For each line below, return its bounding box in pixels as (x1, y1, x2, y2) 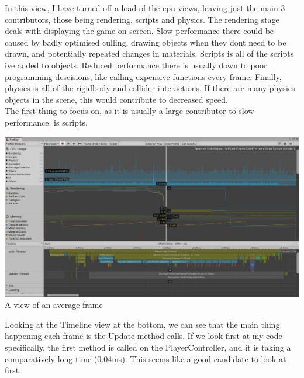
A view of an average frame (5, 299, 103, 311)
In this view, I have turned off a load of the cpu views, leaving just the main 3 (5, 2, 285, 13)
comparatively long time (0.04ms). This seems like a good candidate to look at (5, 352, 286, 365)
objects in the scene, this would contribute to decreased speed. (5, 93, 228, 105)
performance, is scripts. (5, 116, 88, 128)
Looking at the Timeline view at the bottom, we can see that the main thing (5, 318, 280, 330)
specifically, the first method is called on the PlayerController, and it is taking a (5, 341, 291, 353)
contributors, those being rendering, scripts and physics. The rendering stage (5, 13, 279, 25)
